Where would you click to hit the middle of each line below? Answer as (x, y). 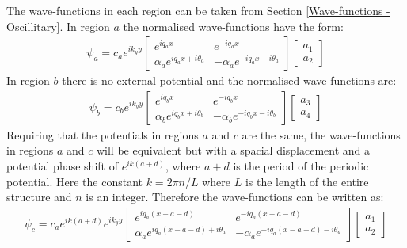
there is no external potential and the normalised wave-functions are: (229, 80)
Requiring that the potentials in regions (103, 134)
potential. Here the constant (75, 181)
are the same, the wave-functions (321, 134)
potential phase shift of (62, 166)
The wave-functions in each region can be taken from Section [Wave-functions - (198, 10)
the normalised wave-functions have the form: (233, 26)
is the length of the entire (307, 181)
